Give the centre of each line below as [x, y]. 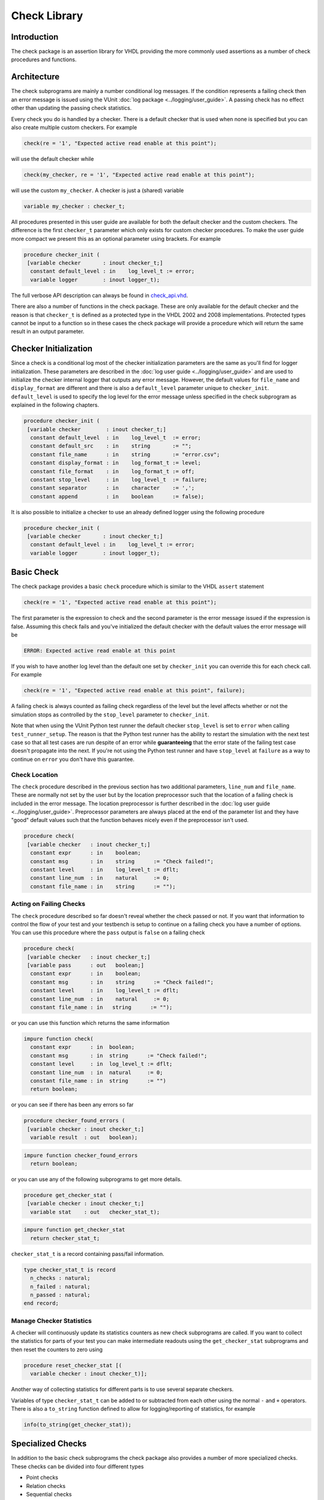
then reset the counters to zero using [57, 1349]
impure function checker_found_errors [81, 1155]
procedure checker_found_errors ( [74, 1121]
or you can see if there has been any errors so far [73, 1105]
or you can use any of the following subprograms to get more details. [97, 1180]
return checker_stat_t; [65, 1238]
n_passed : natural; [60, 1295]
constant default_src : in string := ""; [111, 446]
